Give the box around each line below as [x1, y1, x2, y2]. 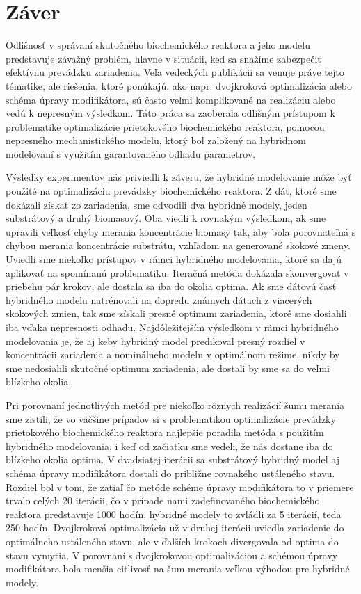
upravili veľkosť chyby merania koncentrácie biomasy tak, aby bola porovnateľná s [6, 224, 356, 239]
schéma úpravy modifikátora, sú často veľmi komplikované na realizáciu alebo [6, 92, 336, 106]
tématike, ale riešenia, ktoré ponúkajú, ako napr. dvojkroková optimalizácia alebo [6, 78, 353, 93]
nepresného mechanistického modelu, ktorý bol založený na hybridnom [6, 133, 306, 147]
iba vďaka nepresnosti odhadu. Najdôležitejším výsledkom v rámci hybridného [6, 320, 339, 334]
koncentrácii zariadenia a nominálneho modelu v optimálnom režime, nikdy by [6, 347, 340, 362]
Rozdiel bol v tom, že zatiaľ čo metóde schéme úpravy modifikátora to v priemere [6, 479, 354, 494]
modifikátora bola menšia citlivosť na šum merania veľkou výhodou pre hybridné [6, 561, 350, 576]
